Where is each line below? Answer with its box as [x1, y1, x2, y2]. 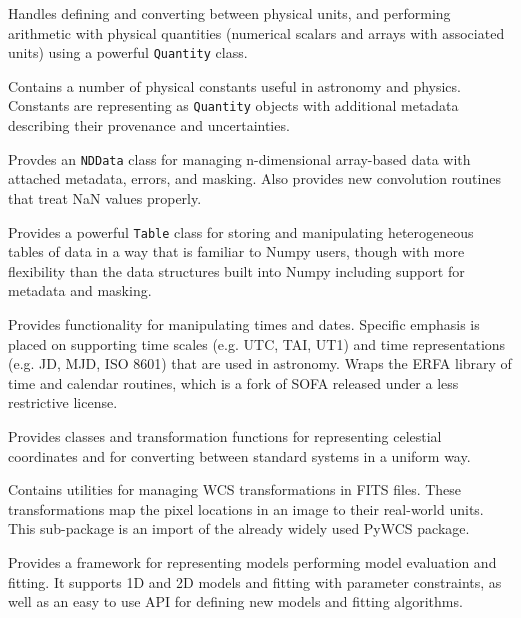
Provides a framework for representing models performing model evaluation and [8, 551, 497, 572]
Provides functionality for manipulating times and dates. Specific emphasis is [8, 313, 480, 334]
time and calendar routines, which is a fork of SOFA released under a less [8, 372, 459, 393]
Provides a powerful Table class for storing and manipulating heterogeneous [8, 221, 474, 242]
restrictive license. [8, 392, 118, 413]
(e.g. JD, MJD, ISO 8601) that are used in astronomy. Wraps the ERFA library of [8, 353, 512, 374]
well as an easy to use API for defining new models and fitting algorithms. [8, 591, 463, 612]
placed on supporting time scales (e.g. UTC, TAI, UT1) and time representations [8, 333, 506, 354]
